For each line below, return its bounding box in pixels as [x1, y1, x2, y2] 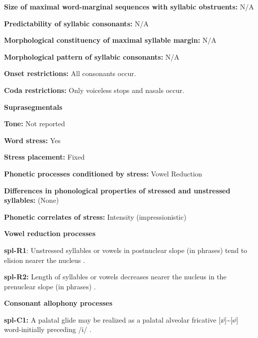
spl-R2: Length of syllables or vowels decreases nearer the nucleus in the [4, 271, 227, 282]
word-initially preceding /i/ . [4, 324, 91, 335]
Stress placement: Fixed [4, 152, 85, 162]
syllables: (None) [4, 195, 59, 205]
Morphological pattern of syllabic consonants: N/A [4, 51, 179, 62]
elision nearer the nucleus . [4, 254, 86, 265]
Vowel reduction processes [4, 228, 96, 239]
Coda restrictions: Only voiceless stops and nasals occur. [4, 84, 184, 95]
